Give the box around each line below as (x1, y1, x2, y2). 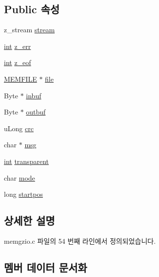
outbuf (26, 107, 46, 117)
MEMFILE (4, 73, 37, 84)
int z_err (4, 41, 31, 51)
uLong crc (4, 123, 34, 133)
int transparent (4, 156, 49, 166)
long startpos (4, 189, 43, 199)
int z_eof (4, 57, 31, 68)
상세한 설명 (4, 213, 55, 228)
